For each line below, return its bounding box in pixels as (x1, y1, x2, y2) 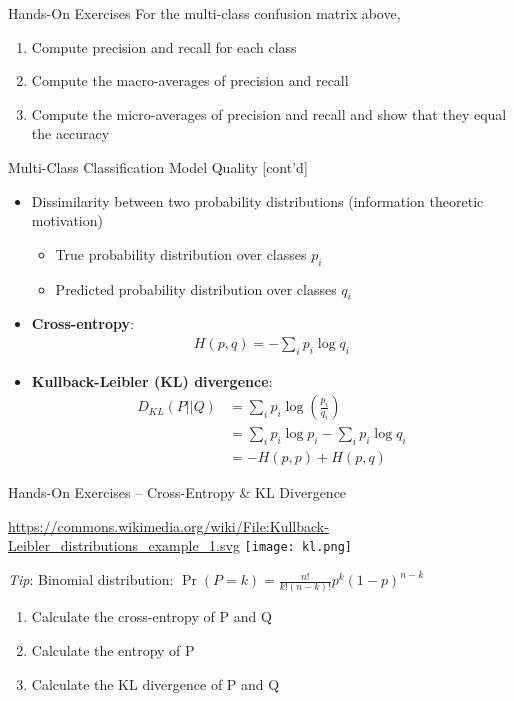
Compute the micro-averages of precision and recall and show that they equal (31, 103, 507, 124)
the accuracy (31, 123, 110, 144)
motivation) (31, 210, 103, 231)
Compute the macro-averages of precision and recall (31, 70, 349, 91)
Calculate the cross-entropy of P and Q (31, 606, 272, 627)
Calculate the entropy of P (31, 640, 195, 660)
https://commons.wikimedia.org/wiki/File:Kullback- (8, 515, 329, 536)
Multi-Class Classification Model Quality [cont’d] (8, 156, 308, 177)
